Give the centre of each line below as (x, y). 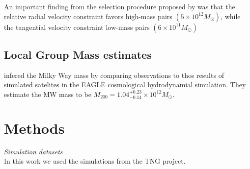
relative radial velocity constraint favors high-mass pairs (88, 16)
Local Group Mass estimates (78, 54)
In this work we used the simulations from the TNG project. (95, 161)
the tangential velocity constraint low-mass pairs (77, 27)
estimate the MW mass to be (48, 94)
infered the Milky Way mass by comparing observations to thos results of (114, 75)
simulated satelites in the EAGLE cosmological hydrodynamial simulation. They (125, 84)
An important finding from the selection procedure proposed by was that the (120, 6)
